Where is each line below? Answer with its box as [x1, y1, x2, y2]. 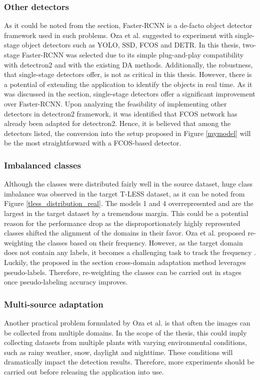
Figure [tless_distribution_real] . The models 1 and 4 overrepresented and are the [4, 198, 253, 208]
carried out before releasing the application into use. [4, 366, 164, 376]
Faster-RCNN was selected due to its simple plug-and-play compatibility [21, 49, 244, 59]
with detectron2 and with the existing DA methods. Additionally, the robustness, [4, 59, 253, 69]
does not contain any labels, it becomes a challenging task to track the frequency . [4, 247, 256, 257]
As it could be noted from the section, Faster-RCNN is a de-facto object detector [4, 20, 252, 30]
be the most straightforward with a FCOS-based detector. [4, 137, 181, 148]
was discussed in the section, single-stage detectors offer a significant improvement [4, 88, 255, 99]
